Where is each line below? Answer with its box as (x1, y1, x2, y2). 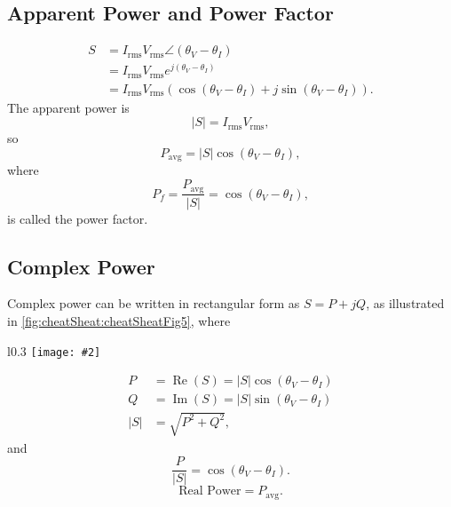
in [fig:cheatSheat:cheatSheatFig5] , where (7, 311, 231, 329)
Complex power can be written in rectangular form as (7, 294, 300, 313)
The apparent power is (7, 98, 130, 116)
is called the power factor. (7, 209, 148, 227)
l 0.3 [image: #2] (7, 341, 101, 360)
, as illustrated (366, 294, 445, 313)
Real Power (178, 485, 241, 498)
